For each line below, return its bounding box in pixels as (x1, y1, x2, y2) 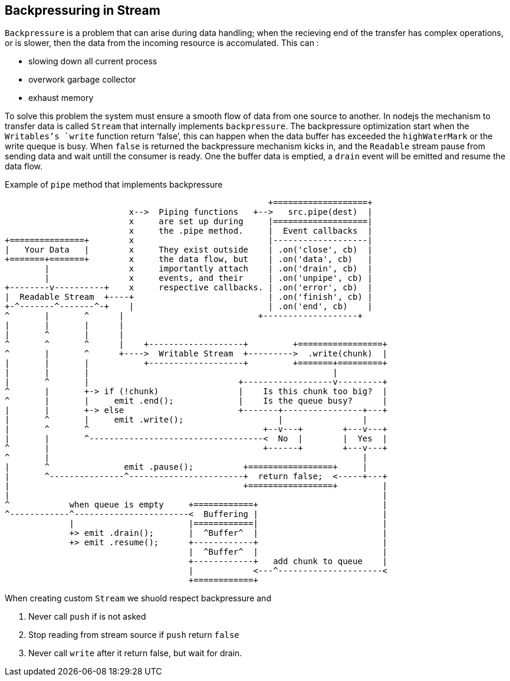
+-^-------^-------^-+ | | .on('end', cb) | (5, 302, 373, 312)
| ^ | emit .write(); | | (5, 415, 368, 425)
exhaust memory (28, 93, 94, 103)
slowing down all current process (28, 56, 157, 67)
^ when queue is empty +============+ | (5, 500, 388, 510)
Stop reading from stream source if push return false (28, 630, 239, 640)
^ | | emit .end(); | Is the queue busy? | (5, 396, 388, 406)
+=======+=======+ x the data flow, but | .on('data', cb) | (5, 254, 373, 264)
